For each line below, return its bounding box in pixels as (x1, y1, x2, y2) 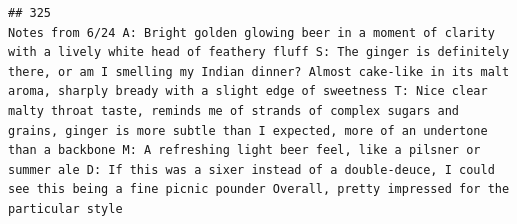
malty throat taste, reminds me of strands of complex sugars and (8, 103, 460, 118)
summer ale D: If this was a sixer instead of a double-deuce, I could (8, 162, 495, 177)
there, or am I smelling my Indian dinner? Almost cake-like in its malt (8, 64, 510, 79)
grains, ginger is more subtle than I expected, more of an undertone (8, 123, 488, 138)
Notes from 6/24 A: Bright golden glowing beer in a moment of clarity (8, 25, 495, 40)
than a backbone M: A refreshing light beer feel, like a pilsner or (8, 143, 481, 158)
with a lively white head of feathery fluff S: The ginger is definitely (8, 45, 510, 60)
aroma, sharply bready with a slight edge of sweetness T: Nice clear (8, 84, 488, 99)
